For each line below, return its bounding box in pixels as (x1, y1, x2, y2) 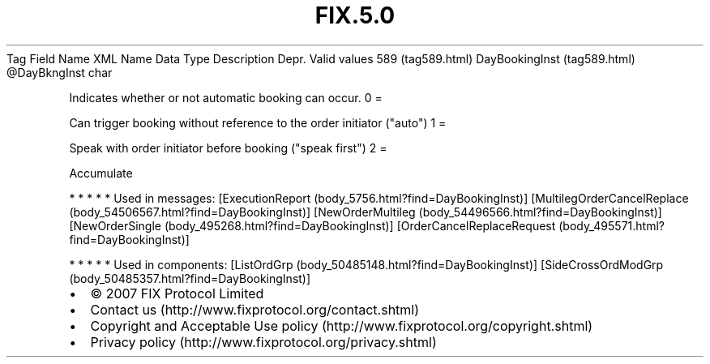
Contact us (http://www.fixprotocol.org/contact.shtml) (90, 301, 420, 318)
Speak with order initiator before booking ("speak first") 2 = (69, 140, 387, 155)
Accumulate (69, 165, 133, 180)
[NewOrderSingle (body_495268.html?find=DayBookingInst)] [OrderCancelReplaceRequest (69, 218, 556, 233)
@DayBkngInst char (6, 65, 113, 79)
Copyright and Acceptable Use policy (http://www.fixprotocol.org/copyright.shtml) (90, 317, 593, 334)
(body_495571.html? (558, 218, 665, 233)
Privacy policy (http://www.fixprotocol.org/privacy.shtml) (90, 333, 437, 350)
